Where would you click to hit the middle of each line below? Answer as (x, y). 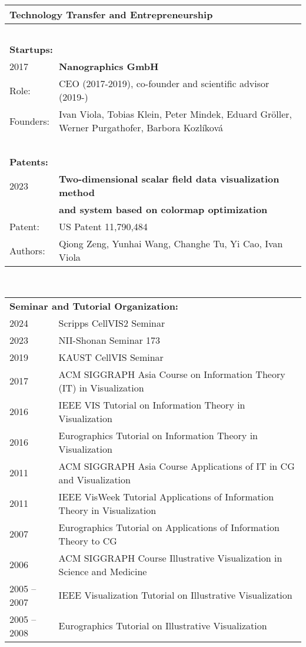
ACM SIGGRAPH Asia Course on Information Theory (172, 374)
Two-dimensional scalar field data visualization (169, 179)
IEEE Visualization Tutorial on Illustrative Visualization (175, 595)
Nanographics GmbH (109, 66)
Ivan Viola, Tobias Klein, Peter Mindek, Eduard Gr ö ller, (175, 114)
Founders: (29, 121)
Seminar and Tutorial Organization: (94, 306)
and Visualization (94, 479)
